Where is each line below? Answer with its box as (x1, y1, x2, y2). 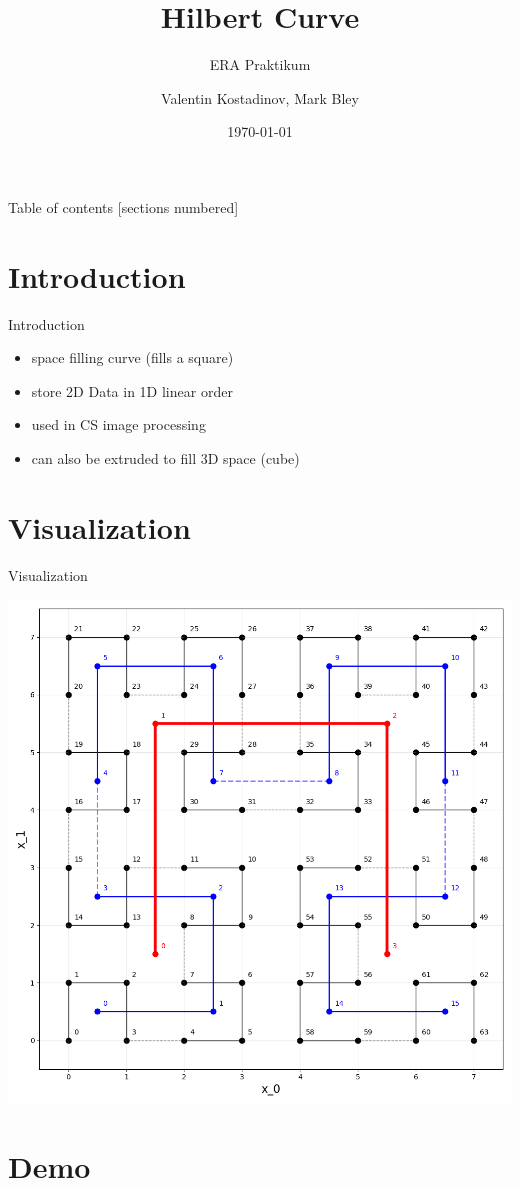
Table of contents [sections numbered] (8, 196, 239, 217)
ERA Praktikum (209, 54, 311, 75)
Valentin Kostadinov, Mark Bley (161, 87, 359, 108)
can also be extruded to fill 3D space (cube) (31, 448, 300, 468)
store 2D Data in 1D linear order (31, 380, 233, 401)
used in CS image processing (31, 414, 206, 435)
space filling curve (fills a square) (31, 347, 234, 368)
